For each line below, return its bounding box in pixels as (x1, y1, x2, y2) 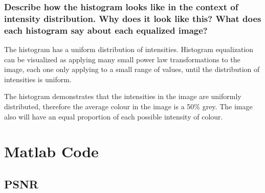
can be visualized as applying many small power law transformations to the (4, 54, 240, 64)
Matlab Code (4, 141, 99, 162)
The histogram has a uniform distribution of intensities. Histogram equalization (4, 44, 254, 55)
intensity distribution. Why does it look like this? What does (4, 12, 261, 25)
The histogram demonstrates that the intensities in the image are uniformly (4, 91, 241, 102)
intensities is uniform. (4, 74, 72, 84)
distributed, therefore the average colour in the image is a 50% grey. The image (4, 101, 253, 112)
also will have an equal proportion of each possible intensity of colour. (4, 111, 223, 122)
